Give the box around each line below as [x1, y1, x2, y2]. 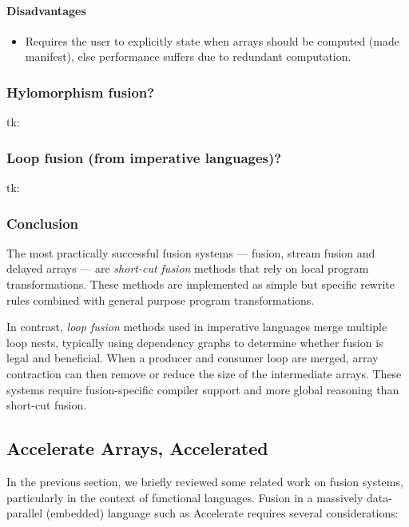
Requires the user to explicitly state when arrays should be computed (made [25, 32, 399, 49]
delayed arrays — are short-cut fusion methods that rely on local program [6, 260, 369, 277]
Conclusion [6, 213, 78, 233]
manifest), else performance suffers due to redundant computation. [25, 48, 351, 65]
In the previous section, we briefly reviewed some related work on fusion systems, [6, 473, 403, 489]
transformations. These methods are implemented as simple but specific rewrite [6, 276, 395, 293]
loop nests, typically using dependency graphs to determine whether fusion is [6, 333, 383, 350]
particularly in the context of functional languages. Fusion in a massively [6, 489, 363, 505]
